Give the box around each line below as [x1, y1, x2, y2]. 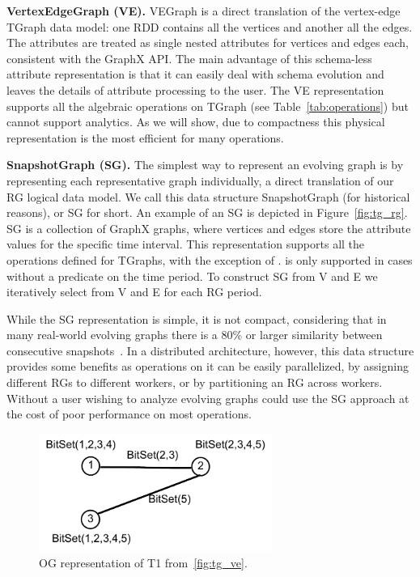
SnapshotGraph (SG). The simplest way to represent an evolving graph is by [6, 156, 404, 173]
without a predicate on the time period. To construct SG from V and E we [6, 267, 378, 284]
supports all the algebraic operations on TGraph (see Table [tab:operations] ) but [6, 97, 409, 114]
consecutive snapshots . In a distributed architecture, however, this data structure [6, 342, 414, 359]
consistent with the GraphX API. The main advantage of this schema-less [6, 49, 372, 66]
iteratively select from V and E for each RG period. [6, 283, 262, 300]
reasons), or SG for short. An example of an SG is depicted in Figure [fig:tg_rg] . [6, 204, 408, 221]
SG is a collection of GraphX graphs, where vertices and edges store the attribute [6, 219, 411, 236]
